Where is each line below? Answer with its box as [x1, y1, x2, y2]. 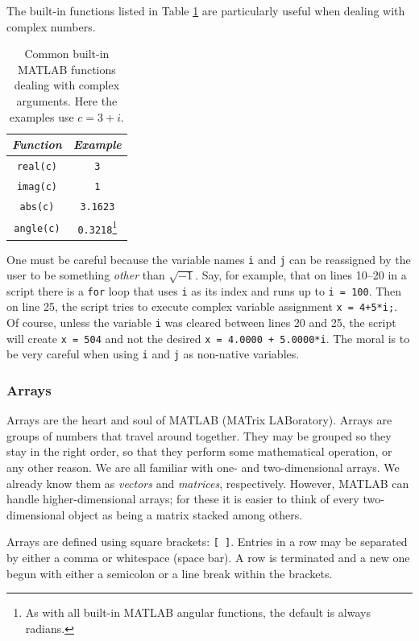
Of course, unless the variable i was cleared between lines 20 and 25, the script [6, 314, 396, 331]
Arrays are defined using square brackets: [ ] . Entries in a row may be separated [6, 533, 408, 550]
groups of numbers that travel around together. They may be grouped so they [6, 427, 392, 444]
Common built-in [24, 45, 110, 62]
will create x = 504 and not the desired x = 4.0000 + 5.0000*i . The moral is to [6, 329, 410, 346]
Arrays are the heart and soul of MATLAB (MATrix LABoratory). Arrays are [6, 411, 392, 428]
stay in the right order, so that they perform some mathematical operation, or [6, 443, 392, 460]
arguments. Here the [16, 92, 118, 109]
